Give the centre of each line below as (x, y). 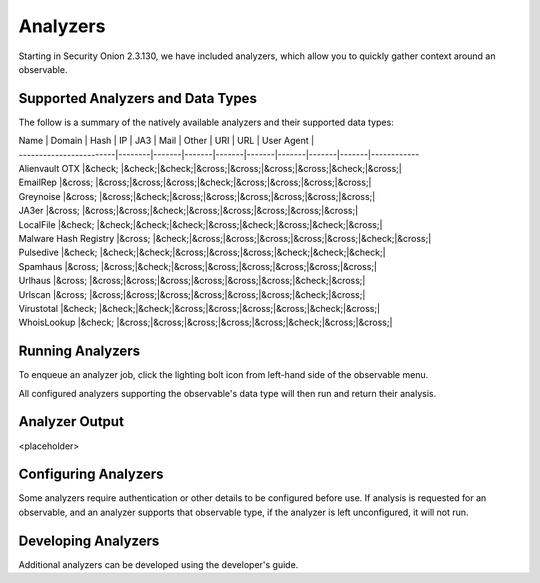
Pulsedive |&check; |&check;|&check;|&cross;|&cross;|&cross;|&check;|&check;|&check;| (202, 252)
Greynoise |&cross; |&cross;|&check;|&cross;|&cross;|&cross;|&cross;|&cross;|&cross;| (197, 196)
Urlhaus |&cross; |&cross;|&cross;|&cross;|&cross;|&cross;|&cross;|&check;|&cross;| (192, 281)
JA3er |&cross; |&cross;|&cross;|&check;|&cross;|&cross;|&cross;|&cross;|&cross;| (188, 211)
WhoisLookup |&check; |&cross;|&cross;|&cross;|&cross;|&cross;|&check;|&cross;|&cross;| (205, 322)
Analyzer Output (71, 421)
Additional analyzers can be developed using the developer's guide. (158, 564)
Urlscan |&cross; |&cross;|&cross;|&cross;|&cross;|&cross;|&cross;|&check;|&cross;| (192, 294)
